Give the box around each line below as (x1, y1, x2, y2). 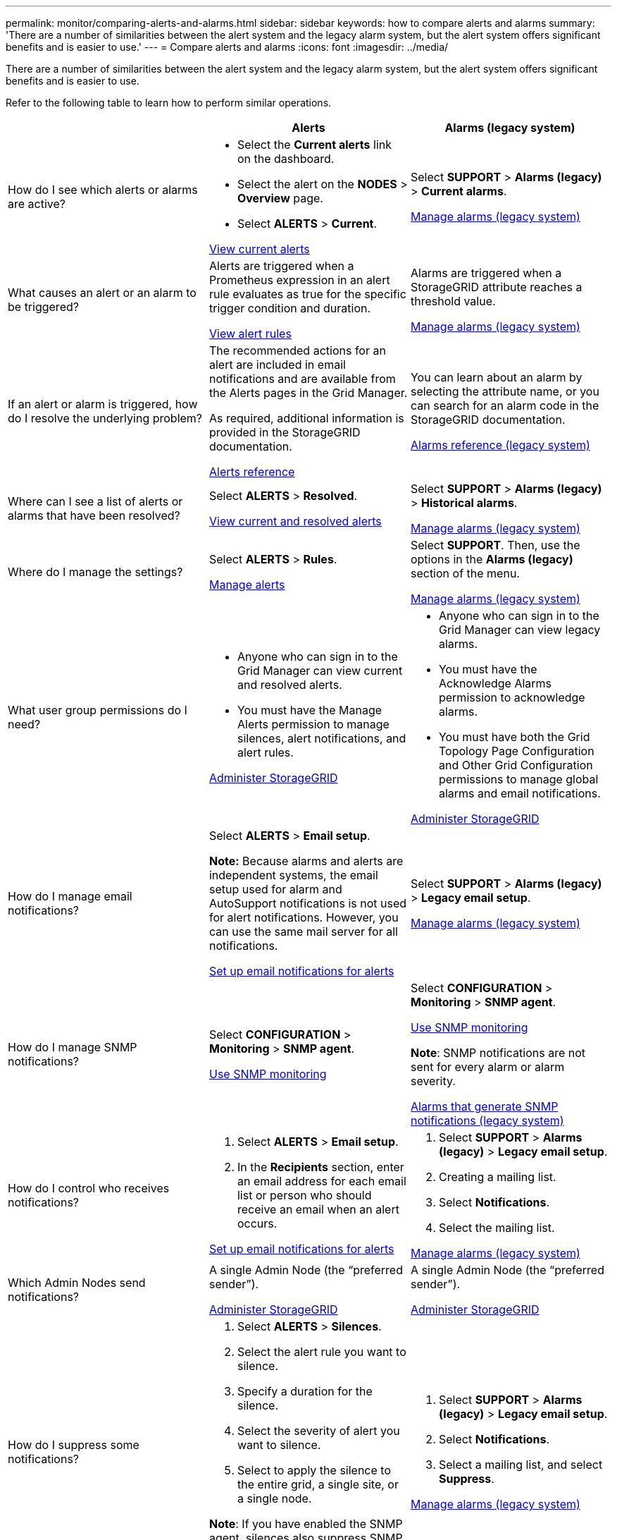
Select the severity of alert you (237, 1424, 400, 1438)
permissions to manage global (438, 772, 599, 786)
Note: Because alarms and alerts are (208, 854, 404, 868)
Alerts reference (208, 465, 295, 479)
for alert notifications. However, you (208, 910, 399, 924)
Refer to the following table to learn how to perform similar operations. (6, 97, 332, 109)
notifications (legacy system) (410, 1113, 564, 1127)
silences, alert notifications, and (237, 731, 406, 745)
